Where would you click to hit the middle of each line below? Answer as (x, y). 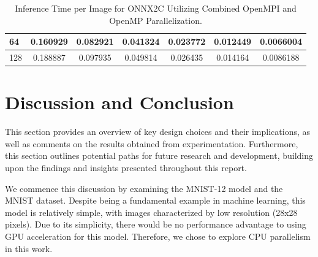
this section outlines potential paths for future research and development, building (159, 155)
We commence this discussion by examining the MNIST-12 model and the (144, 188)
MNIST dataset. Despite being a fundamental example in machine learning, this (155, 200)
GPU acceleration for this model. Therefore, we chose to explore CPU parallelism (158, 236)
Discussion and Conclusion (119, 102)
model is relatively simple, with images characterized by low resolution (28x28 (151, 212)
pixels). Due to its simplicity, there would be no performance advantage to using (156, 224)
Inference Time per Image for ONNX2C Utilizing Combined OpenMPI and (156, 8)
